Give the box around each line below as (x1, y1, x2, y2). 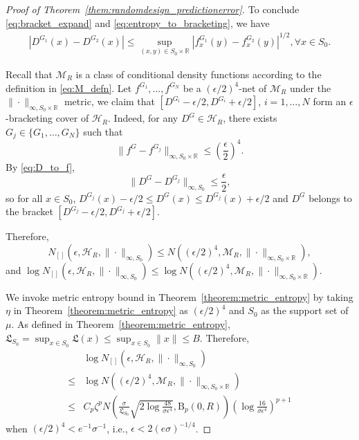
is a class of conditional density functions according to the (75, 66, 322, 81)
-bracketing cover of (6, 111, 89, 125)
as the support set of (261, 303, 349, 318)
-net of (239, 80, 267, 95)
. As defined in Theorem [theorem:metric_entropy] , (11, 316, 230, 331)
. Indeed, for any (108, 111, 178, 125)
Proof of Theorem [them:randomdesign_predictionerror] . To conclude (6, 2, 300, 16)
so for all (6, 190, 43, 205)
